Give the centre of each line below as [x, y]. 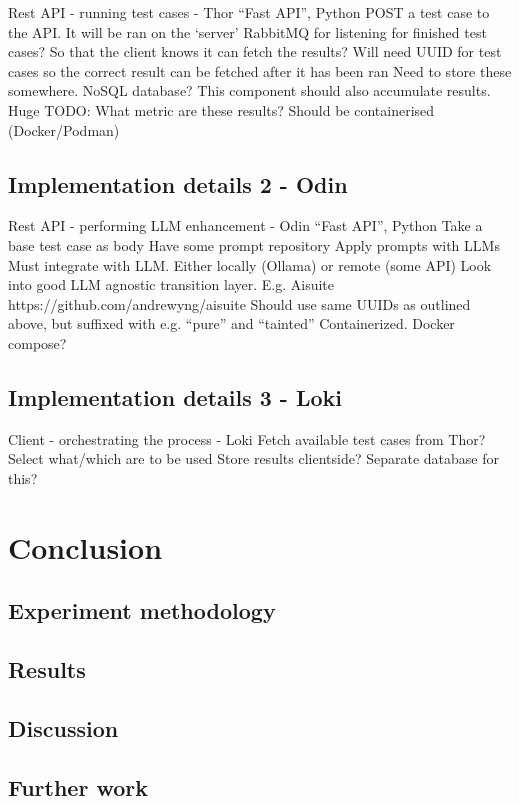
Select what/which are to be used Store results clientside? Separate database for [253, 458]
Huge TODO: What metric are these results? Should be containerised [221, 109]
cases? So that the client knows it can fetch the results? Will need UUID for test [255, 51]
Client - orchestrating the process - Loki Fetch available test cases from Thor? [247, 438]
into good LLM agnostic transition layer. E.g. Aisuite [171, 284]
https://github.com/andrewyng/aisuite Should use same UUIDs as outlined [239, 303]
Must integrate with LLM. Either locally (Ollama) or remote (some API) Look [250, 264]
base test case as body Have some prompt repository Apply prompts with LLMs [254, 244]
